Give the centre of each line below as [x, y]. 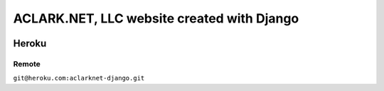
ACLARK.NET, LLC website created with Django [156, 18]
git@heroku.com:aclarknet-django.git [79, 78]
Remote [27, 63]
